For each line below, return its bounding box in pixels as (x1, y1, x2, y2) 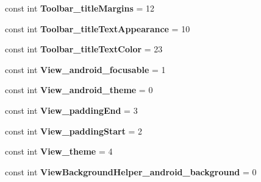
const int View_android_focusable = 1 (5, 63, 166, 75)
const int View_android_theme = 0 (5, 83, 153, 96)
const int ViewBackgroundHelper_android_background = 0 (5, 165, 257, 178)
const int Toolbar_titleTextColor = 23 (5, 43, 163, 55)
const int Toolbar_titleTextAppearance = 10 (5, 22, 190, 35)
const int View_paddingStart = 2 (5, 124, 143, 137)
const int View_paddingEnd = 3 (5, 103, 138, 116)
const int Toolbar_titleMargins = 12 (5, 2, 155, 14)
